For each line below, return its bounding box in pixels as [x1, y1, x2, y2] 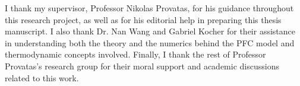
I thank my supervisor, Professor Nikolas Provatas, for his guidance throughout [5, 2, 294, 14]
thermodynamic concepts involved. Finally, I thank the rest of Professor [5, 48, 266, 60]
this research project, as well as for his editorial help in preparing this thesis [5, 13, 282, 26]
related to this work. [5, 71, 79, 84]
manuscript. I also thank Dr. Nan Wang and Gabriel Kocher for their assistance [5, 25, 295, 37]
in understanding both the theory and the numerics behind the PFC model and [5, 36, 295, 49]
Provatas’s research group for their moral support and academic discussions [5, 59, 279, 72]
